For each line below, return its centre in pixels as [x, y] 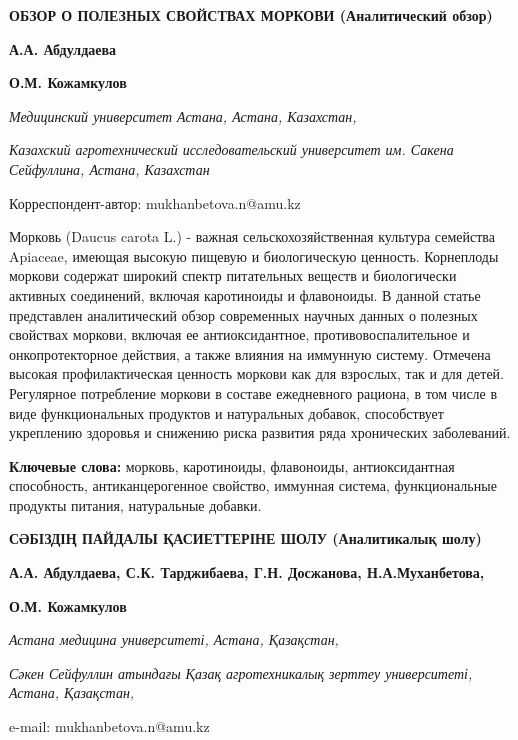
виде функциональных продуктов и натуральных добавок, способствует [226, 412]
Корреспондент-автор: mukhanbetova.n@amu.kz [155, 202]
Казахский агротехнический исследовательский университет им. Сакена [231, 149]
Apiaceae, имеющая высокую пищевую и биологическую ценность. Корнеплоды [254, 255]
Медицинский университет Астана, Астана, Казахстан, [183, 115]
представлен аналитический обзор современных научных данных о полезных [243, 314]
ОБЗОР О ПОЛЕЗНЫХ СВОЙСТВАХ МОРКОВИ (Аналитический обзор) [251, 15]
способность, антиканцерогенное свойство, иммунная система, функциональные [253, 485]
